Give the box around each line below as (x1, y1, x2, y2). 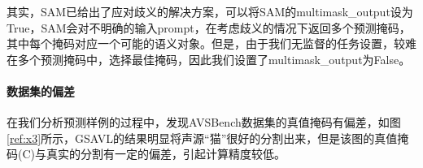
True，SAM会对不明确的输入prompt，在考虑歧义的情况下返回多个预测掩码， (7, 19, 411, 36)
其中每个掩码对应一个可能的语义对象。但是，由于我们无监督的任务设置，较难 (7, 35, 416, 52)
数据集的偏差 (7, 82, 75, 99)
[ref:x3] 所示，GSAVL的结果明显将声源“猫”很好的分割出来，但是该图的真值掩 (7, 129, 409, 146)
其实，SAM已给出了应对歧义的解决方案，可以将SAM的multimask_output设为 (7, 3, 413, 19)
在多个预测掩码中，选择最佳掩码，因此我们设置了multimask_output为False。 (7, 50, 411, 67)
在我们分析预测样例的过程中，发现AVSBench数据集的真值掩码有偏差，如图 (7, 114, 401, 131)
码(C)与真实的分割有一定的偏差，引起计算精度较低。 (7, 145, 286, 162)
